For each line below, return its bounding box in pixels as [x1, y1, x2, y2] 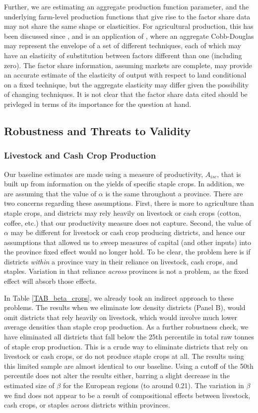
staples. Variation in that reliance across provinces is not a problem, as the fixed [4, 266, 249, 276]
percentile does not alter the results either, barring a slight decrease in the [4, 370, 230, 381]
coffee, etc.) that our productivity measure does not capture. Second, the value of [4, 217, 252, 228]
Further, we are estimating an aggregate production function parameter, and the [4, 1, 249, 11]
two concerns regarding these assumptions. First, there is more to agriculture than [4, 198, 254, 208]
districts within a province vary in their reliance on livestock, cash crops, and [4, 256, 238, 266]
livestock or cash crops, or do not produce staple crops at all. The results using [4, 351, 244, 361]
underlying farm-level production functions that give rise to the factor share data [4, 11, 251, 21]
